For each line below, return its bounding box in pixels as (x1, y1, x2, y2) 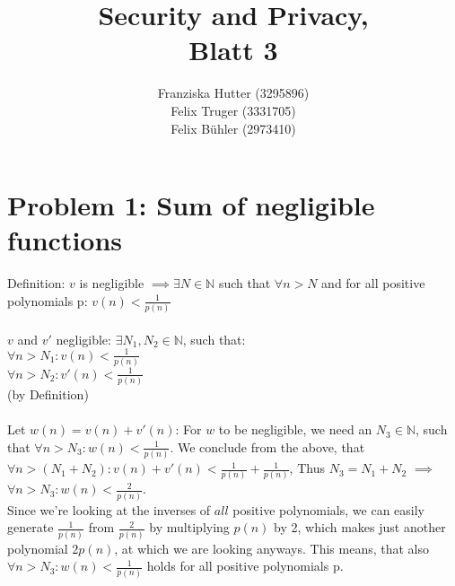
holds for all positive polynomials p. (146, 556, 344, 575)
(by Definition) (7, 384, 89, 403)
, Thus (289, 459, 325, 477)
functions (7, 222, 123, 258)
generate (7, 518, 54, 537)
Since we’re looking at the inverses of (7, 500, 211, 519)
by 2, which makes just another (274, 518, 446, 537)
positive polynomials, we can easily (232, 500, 424, 519)
